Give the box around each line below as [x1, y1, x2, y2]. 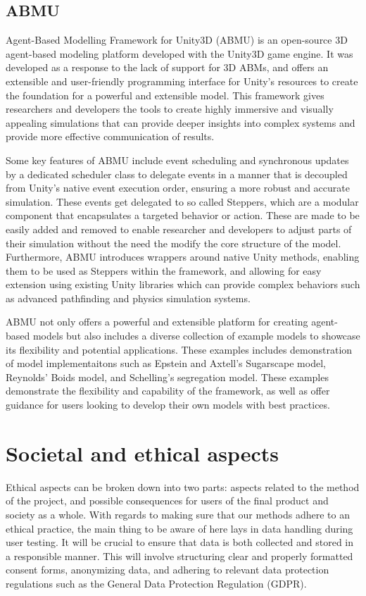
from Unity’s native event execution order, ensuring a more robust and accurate [6, 180, 350, 195]
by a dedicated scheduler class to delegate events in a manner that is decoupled [6, 166, 348, 181]
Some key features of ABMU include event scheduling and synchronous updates [6, 152, 349, 167]
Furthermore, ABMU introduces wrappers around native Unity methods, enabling [6, 249, 360, 264]
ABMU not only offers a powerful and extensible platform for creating [6, 314, 308, 329]
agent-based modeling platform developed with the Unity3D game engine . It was [6, 46, 353, 61]
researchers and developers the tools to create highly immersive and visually [6, 101, 334, 116]
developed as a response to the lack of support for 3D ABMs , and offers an [6, 60, 329, 75]
